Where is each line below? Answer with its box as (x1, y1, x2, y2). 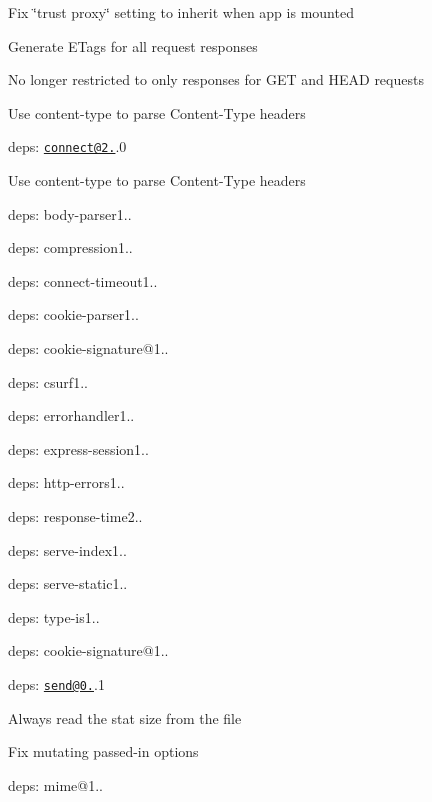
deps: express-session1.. (8, 438, 149, 459)
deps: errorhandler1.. (8, 405, 135, 426)
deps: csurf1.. (8, 371, 88, 392)
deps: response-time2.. (8, 505, 143, 526)
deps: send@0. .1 (8, 673, 105, 694)
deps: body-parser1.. (8, 203, 132, 224)
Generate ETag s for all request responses (8, 35, 258, 56)
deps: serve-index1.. (8, 539, 127, 560)
